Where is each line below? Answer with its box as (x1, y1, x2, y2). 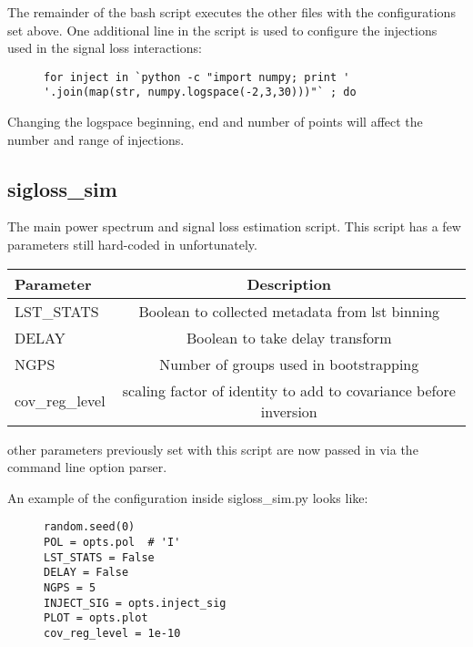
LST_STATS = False (44, 550, 155, 564)
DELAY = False (44, 566, 129, 580)
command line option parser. (7, 457, 167, 477)
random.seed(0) (44, 520, 136, 534)
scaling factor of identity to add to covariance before (122, 379, 456, 401)
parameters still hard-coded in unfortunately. (7, 235, 257, 254)
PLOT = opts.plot (44, 611, 148, 625)
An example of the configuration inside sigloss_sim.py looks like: (7, 488, 368, 507)
